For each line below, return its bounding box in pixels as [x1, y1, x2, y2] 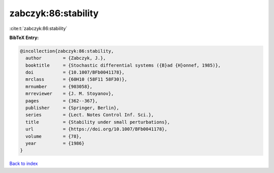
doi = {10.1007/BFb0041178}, [25, 70, 125, 76]
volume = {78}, [25, 133, 82, 139]
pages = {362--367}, [25, 98, 98, 103]
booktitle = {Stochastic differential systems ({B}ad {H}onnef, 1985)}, [25, 62, 221, 68]
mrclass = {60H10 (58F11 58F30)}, [25, 77, 127, 82]
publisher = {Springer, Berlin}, [25, 105, 119, 111]
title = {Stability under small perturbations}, [25, 119, 170, 125]
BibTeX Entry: [9, 34, 39, 41]
